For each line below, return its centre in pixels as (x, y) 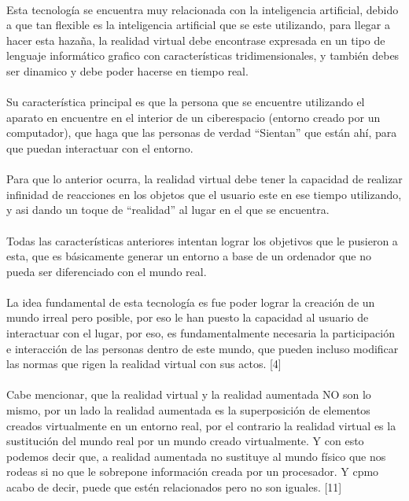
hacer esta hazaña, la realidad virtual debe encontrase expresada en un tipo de (196, 40)
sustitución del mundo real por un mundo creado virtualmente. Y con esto (185, 441)
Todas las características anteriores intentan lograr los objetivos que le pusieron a (202, 240)
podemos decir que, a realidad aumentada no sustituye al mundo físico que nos (196, 456)
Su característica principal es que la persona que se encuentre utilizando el (186, 102)
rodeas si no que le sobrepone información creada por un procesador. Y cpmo (193, 472)
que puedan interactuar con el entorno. (100, 147)
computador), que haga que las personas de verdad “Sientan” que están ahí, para (202, 133)
